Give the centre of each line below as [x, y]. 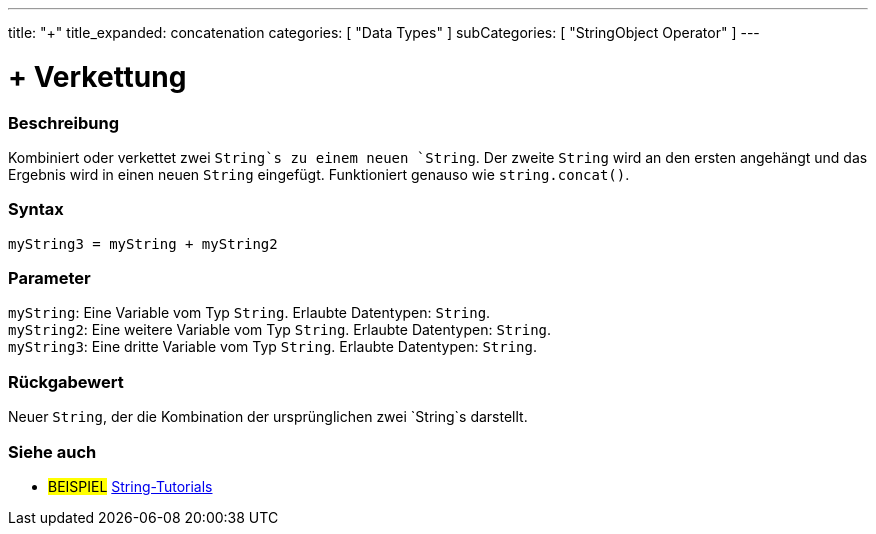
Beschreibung [64, 122]
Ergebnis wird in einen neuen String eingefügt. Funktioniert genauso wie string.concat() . [319, 174]
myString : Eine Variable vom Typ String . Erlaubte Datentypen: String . [249, 313]
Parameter [49, 278]
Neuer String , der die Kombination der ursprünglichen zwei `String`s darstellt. [268, 417]
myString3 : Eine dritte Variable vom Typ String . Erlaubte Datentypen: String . [273, 347]
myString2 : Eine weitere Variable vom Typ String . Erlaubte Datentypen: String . [280, 330]
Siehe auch [52, 451]
